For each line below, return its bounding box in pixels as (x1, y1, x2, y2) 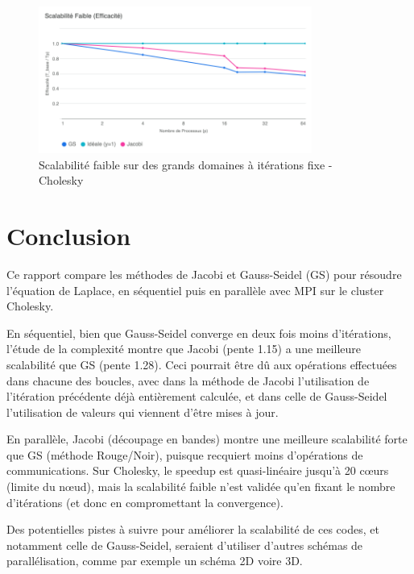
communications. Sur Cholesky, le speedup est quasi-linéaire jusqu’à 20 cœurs (6, 462, 389, 479)
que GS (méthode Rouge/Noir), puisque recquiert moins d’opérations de (6, 446, 363, 463)
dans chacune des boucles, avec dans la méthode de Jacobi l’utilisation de (6, 372, 370, 389)
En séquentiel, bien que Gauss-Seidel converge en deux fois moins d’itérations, (6, 324, 391, 341)
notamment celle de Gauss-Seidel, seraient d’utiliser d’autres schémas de (6, 536, 363, 553)
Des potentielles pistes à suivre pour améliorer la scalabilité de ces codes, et (6, 521, 379, 538)
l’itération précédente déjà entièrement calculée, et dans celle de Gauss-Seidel (6, 388, 387, 405)
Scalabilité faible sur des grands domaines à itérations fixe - (39, 156, 333, 173)
